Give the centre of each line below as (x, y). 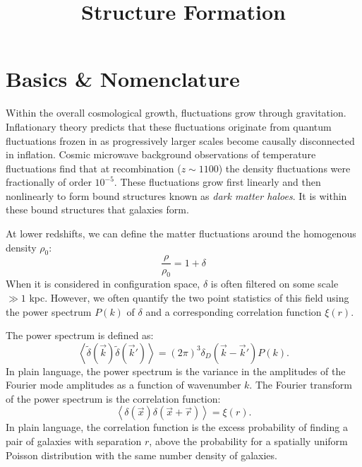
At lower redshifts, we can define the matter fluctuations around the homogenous (181, 233)
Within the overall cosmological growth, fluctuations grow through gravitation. (176, 113)
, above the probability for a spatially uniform (248, 441)
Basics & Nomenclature (123, 79)
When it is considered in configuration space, (103, 284)
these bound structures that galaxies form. (97, 209)
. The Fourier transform (301, 385)
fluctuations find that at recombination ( (93, 168)
